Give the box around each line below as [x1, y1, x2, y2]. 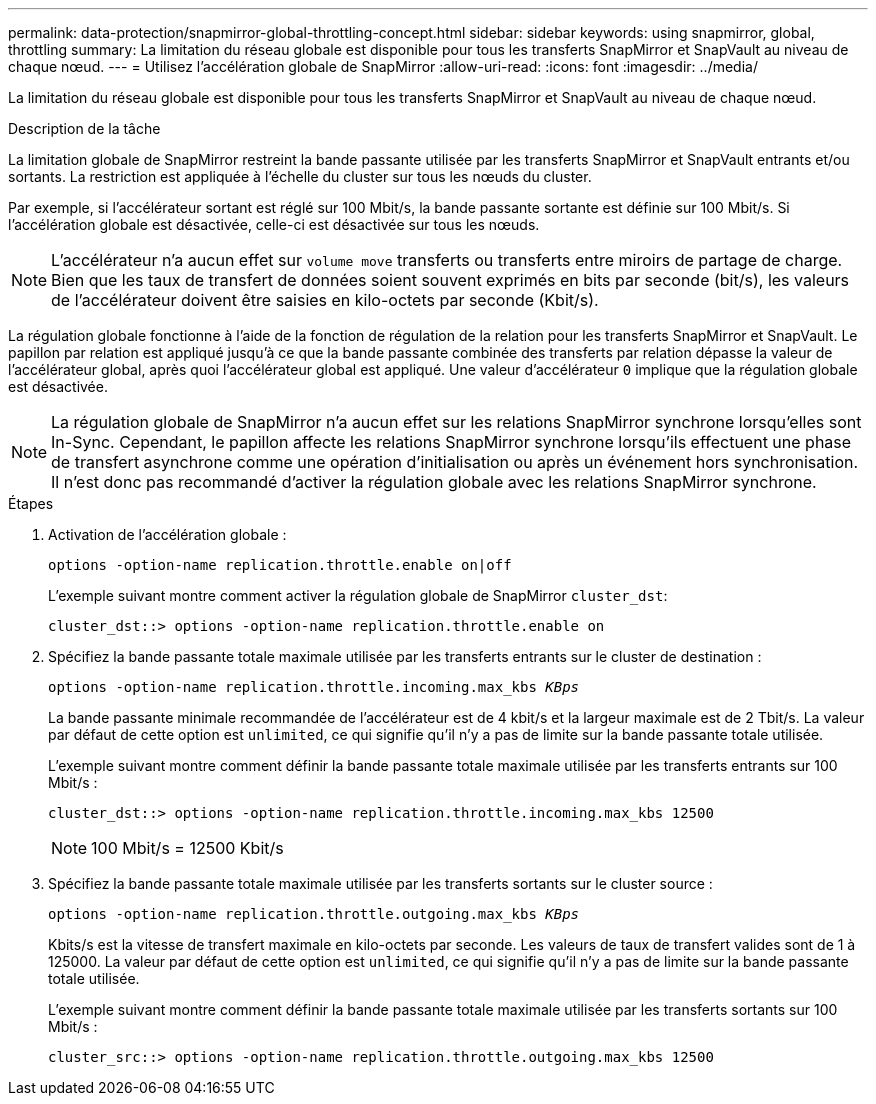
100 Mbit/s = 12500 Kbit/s [91, 838, 284, 858]
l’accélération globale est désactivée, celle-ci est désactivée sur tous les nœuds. [8, 216, 540, 233]
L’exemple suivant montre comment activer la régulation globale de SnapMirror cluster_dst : [48, 587, 668, 604]
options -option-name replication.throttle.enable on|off [48, 557, 512, 573]
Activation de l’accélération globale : [48, 526, 287, 543]
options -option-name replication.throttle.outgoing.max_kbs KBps [48, 906, 580, 922]
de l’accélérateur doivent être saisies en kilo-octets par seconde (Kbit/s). [51, 290, 599, 310]
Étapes [8, 495, 54, 512]
